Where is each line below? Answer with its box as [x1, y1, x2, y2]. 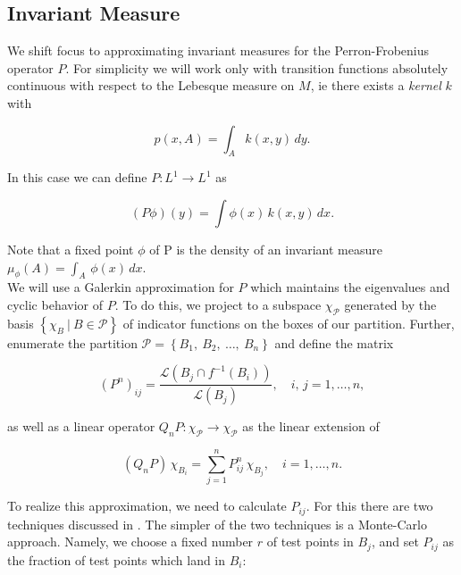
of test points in [266, 532, 354, 551]
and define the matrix [274, 333, 394, 352]
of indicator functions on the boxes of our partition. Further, [122, 313, 455, 332]
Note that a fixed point [7, 239, 134, 258]
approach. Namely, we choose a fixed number [7, 532, 254, 551]
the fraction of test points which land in [7, 550, 226, 569]
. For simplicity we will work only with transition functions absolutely [65, 58, 448, 77]
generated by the [344, 295, 437, 313]
